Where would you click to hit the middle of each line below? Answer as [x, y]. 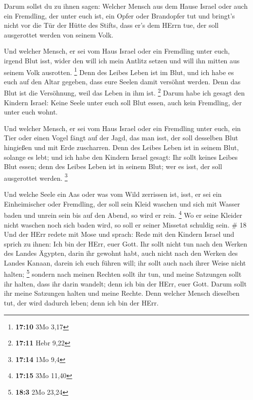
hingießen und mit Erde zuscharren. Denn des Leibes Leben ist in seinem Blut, [121, 147]
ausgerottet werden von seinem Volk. [59, 34]
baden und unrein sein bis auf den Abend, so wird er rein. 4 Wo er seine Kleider [123, 214]
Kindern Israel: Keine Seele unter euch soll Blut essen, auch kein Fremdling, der [123, 102]
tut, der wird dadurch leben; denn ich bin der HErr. [81, 302]
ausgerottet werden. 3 [36, 177]
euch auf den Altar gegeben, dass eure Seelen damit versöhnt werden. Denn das [122, 81]
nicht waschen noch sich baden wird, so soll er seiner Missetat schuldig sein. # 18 [125, 224]
